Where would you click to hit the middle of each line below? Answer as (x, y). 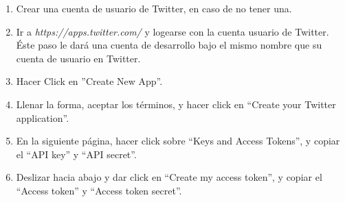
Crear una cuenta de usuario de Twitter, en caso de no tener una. (154, 8)
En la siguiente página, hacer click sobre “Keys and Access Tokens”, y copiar (178, 141)
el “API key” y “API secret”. (76, 154)
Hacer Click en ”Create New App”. (89, 81)
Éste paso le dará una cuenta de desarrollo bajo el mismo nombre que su (169, 45)
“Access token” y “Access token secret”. (99, 190)
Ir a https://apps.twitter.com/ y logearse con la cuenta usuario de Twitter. (172, 31)
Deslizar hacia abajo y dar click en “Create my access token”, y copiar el (169, 177)
